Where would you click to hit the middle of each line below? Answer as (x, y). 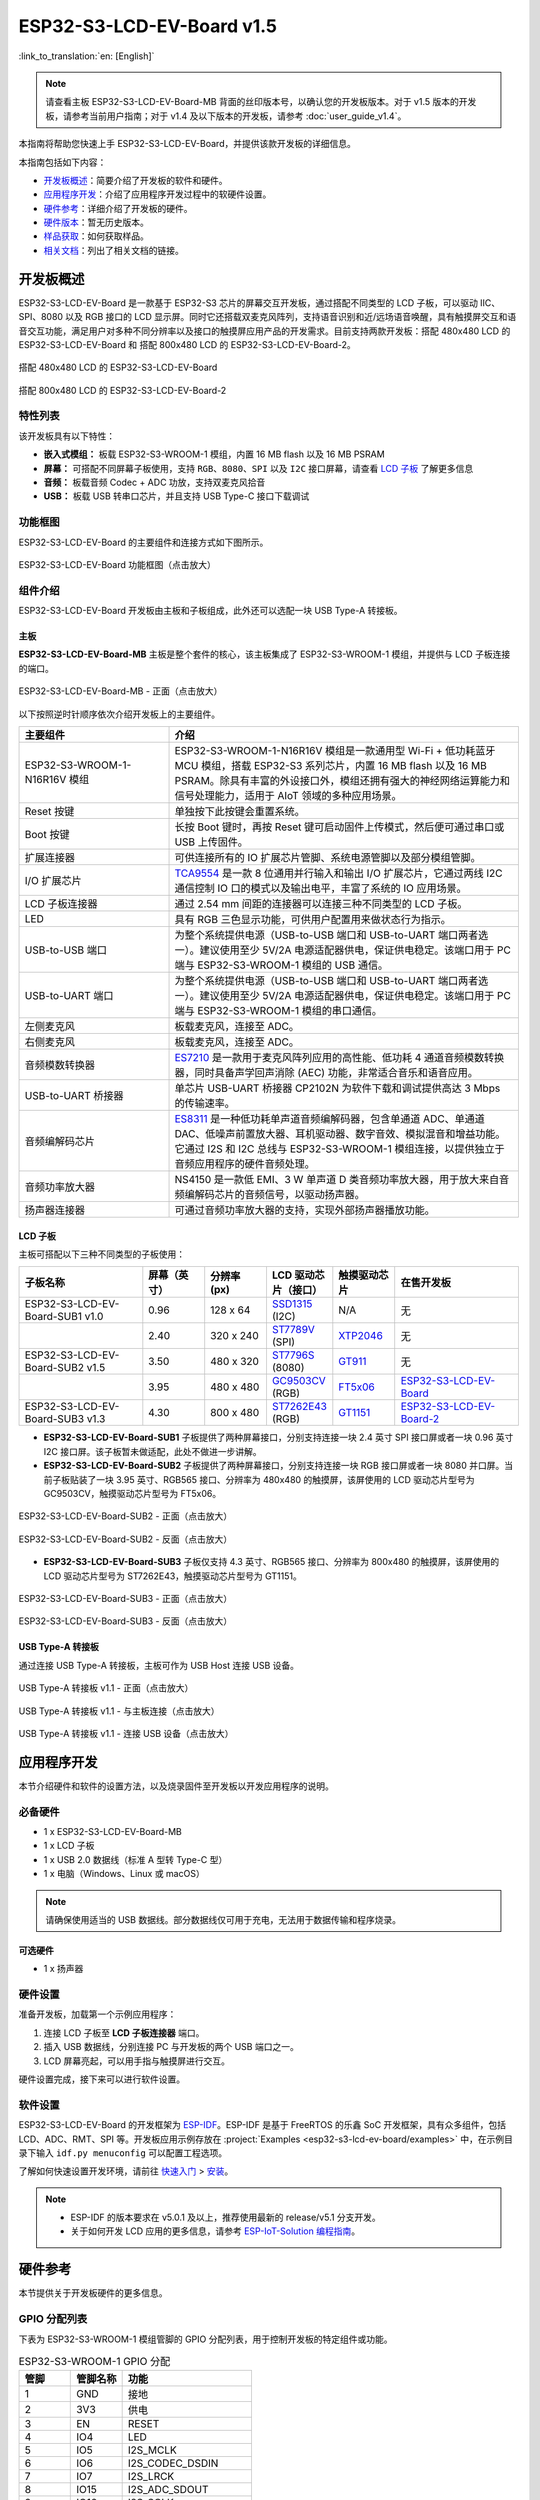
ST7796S (293, 1355)
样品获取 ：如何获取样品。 (96, 236)
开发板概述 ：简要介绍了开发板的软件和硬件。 (135, 180)
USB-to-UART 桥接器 (74, 1096)
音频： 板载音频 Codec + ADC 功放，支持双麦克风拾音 (154, 482)
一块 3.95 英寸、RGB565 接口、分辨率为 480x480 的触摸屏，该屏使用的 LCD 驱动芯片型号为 (285, 1479)
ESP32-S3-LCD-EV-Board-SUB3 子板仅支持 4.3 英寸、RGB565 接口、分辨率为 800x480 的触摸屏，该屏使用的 (271, 1562)
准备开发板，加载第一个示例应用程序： (97, 2014)
